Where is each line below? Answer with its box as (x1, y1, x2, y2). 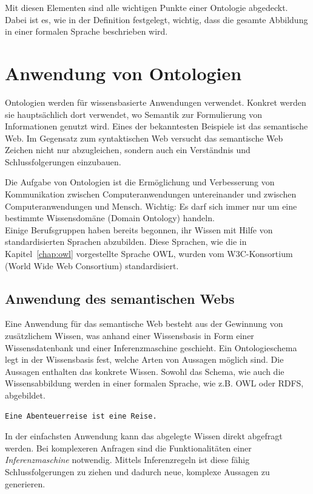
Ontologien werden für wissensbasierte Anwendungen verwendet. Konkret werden (5, 95, 306, 108)
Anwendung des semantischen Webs (5, 289, 235, 307)
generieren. (5, 477, 45, 490)
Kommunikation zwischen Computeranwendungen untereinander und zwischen (5, 188, 297, 201)
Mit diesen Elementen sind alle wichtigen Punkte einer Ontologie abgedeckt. (5, 1, 288, 13)
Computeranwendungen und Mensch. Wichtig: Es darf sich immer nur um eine (5, 199, 297, 212)
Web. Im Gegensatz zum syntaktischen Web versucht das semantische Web (5, 131, 283, 144)
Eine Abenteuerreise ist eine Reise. (5, 411, 157, 420)
